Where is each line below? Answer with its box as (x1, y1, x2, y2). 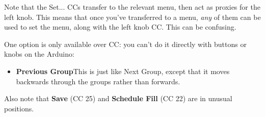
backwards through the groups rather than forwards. (16, 76, 180, 86)
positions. (4, 103, 34, 113)
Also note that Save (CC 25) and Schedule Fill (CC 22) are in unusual (4, 93, 232, 104)
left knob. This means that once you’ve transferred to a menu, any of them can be (4, 11, 261, 22)
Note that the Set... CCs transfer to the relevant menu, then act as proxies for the (4, 2, 260, 12)
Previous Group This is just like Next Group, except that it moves (16, 65, 230, 76)
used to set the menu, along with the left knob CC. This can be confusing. (4, 21, 236, 32)
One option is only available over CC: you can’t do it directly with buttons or (4, 38, 247, 49)
